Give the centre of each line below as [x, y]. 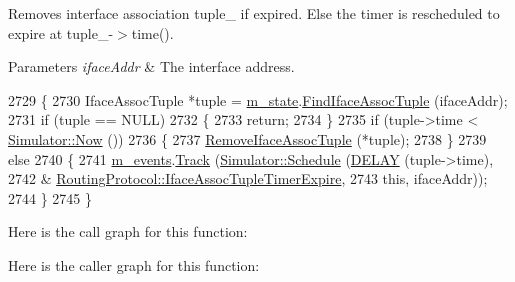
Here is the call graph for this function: [128, 231]
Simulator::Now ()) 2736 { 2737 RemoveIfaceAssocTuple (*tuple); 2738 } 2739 [247, 138]
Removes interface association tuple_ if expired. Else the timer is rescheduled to [254, 13]
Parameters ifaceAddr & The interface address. [151, 66]
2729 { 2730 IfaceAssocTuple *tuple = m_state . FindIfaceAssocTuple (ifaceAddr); [258, 99]
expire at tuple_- [61, 32]
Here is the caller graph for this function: [134, 264]
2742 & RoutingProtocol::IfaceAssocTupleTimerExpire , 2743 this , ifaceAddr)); [248, 178]
